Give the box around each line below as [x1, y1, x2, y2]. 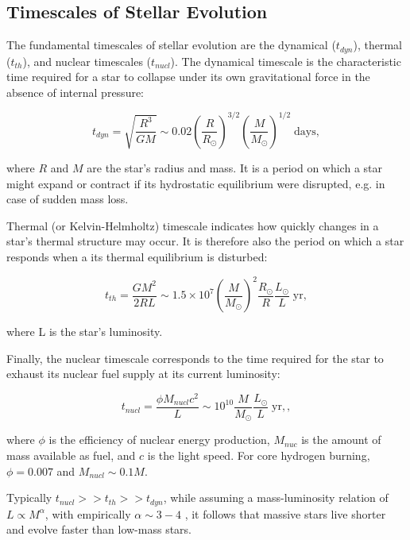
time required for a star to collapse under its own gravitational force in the [6, 68, 370, 85]
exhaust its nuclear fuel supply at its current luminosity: [6, 365, 280, 382]
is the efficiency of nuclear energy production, [48, 431, 270, 448]
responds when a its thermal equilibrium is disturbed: [6, 248, 268, 264]
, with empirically [44, 505, 131, 522]
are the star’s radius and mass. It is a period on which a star [87, 159, 382, 175]
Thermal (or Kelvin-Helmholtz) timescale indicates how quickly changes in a [6, 217, 379, 233]
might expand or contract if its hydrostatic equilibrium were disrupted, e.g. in [6, 175, 385, 191]
